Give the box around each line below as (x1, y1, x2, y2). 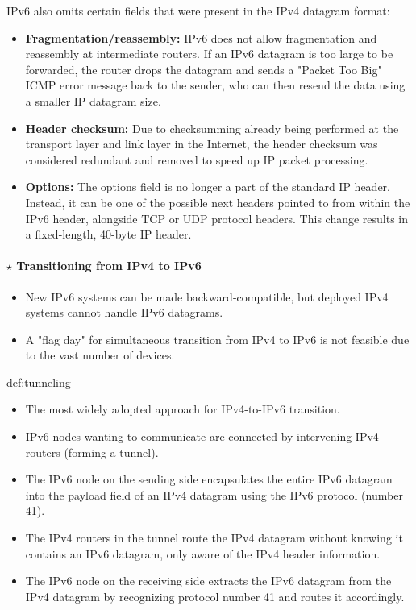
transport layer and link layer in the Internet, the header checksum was (25, 135, 378, 152)
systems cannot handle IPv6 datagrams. (25, 304, 223, 321)
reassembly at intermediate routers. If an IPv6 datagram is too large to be (25, 45, 393, 62)
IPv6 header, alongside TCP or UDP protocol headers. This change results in (25, 210, 409, 226)
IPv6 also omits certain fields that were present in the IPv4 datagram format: (6, 2, 390, 19)
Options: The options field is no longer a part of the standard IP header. (25, 178, 390, 195)
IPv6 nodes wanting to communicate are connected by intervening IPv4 (25, 428, 379, 445)
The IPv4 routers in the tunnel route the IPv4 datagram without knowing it (25, 529, 403, 546)
